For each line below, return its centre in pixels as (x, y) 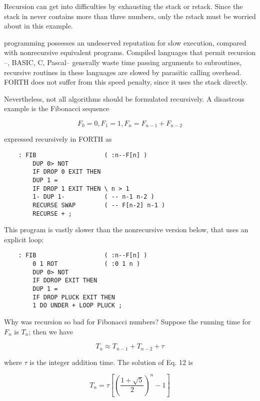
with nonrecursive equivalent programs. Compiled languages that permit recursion (130, 52)
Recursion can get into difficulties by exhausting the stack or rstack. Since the (123, 6)
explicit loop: (24, 239)
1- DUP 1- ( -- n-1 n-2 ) (93, 197)
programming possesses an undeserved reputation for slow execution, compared (125, 42)
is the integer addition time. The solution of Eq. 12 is (111, 362)
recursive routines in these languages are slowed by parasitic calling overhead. (123, 72)
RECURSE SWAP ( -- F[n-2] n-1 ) (99, 205)
